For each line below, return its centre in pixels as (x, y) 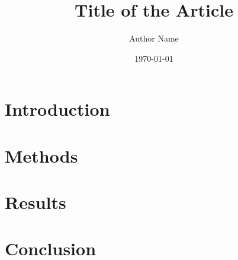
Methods (41, 155)
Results (36, 202)
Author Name (154, 38)
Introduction (57, 109)
